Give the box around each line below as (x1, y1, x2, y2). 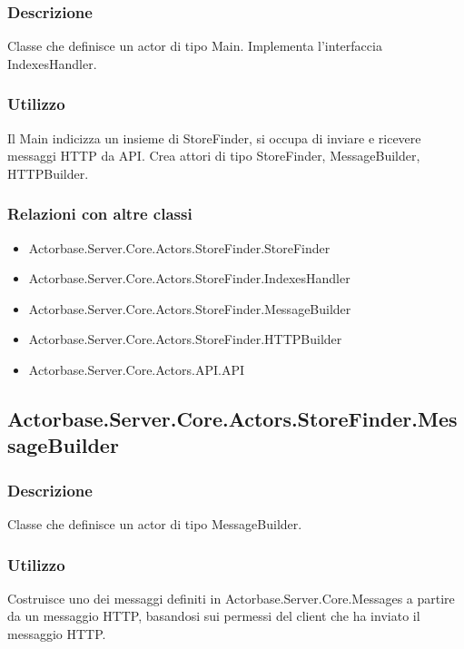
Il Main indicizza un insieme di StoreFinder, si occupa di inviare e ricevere (7, 128, 421, 147)
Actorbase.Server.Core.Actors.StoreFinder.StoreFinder (28, 238, 331, 257)
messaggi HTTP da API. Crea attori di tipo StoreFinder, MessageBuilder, (7, 146, 420, 165)
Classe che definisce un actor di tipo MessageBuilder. (7, 514, 302, 533)
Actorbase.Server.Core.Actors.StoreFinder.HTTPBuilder (28, 329, 342, 349)
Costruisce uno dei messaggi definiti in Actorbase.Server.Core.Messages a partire (7, 588, 455, 607)
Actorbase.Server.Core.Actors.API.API (28, 360, 244, 379)
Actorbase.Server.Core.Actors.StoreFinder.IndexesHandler (28, 269, 350, 288)
